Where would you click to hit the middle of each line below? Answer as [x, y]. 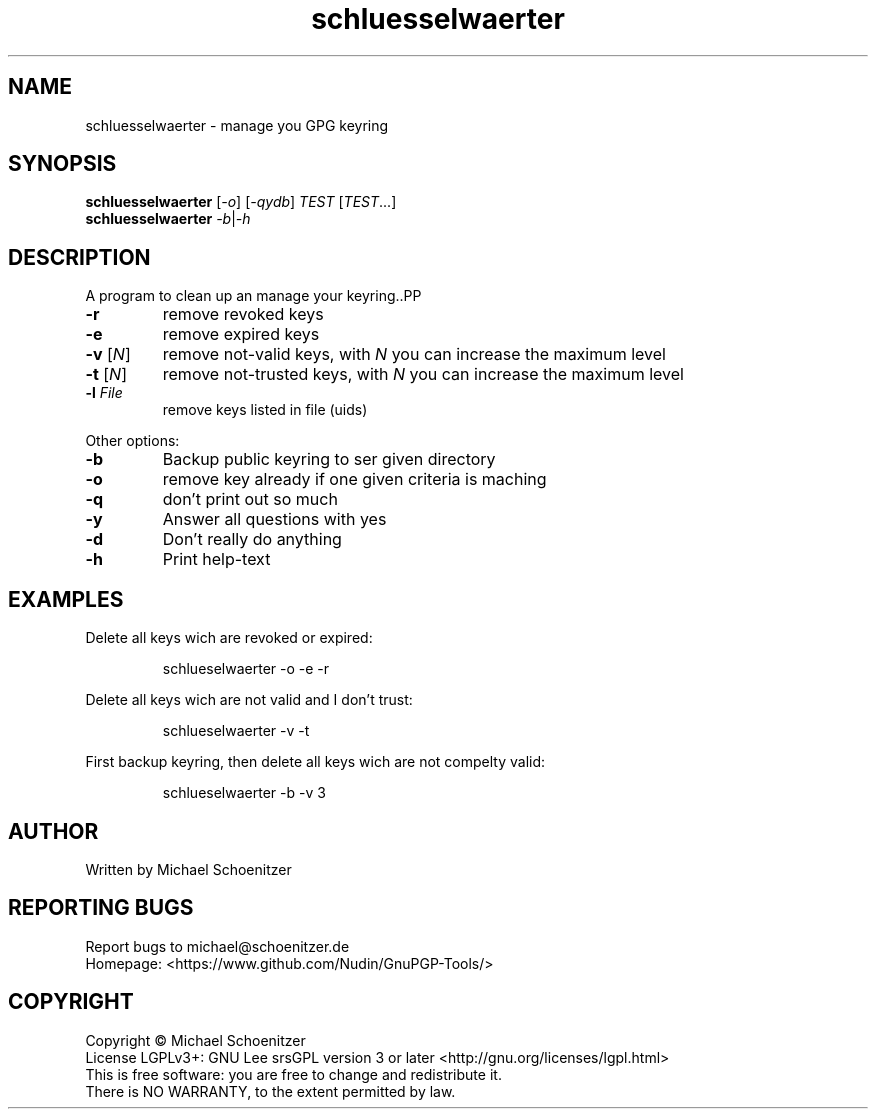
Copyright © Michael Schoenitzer [195, 1040]
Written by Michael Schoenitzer [188, 869]
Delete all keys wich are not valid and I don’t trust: [249, 700]
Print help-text [216, 559]
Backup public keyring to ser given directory [329, 459]
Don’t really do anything [252, 539]
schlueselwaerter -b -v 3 [244, 793]
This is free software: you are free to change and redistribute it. [293, 1074]
